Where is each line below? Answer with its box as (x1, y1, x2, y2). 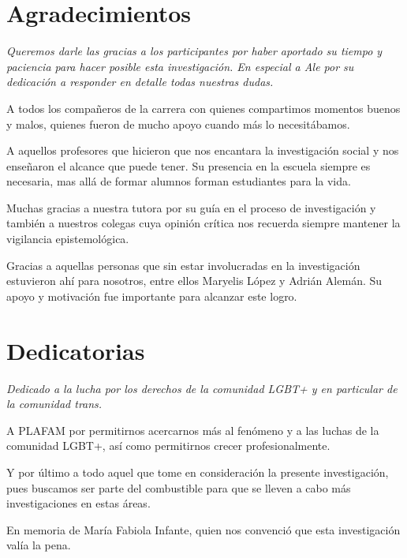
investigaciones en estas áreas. (6, 495, 151, 511)
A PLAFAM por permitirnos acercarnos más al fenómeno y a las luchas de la (6, 421, 379, 438)
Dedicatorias (6, 334, 145, 366)
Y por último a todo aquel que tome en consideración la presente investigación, (6, 463, 389, 480)
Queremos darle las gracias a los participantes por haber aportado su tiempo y (6, 43, 383, 59)
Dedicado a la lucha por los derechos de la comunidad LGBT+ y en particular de (6, 380, 398, 396)
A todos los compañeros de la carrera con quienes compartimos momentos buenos (6, 99, 401, 116)
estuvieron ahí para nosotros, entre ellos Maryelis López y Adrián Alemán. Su (6, 272, 383, 289)
